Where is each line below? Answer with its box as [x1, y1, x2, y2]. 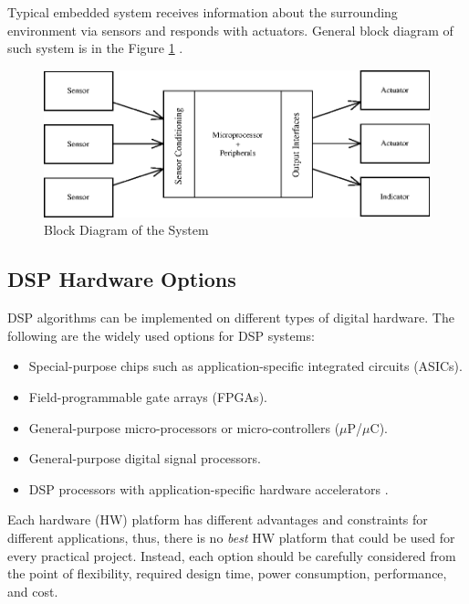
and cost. [7, 581, 58, 600]
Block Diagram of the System [44, 220, 209, 239]
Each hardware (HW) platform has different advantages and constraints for [7, 510, 428, 529]
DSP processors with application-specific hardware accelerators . [28, 479, 389, 498]
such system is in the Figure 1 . [7, 38, 183, 58]
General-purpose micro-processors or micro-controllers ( [28, 418, 340, 437]
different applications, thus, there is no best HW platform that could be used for [7, 527, 455, 546]
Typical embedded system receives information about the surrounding [7, 3, 398, 21]
